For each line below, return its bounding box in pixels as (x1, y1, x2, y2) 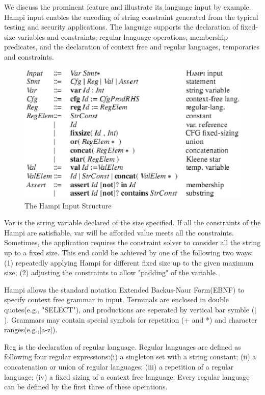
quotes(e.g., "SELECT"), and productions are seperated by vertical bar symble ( (4, 304, 255, 314)
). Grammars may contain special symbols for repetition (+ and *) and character (4, 314, 257, 325)
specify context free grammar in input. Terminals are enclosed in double (4, 294, 229, 305)
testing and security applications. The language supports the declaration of (4, 21, 238, 32)
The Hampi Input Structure (24, 200, 112, 210)
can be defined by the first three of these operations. (4, 381, 168, 392)
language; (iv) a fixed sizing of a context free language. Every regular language (4, 371, 250, 382)
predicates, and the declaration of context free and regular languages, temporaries (4, 41, 260, 52)
